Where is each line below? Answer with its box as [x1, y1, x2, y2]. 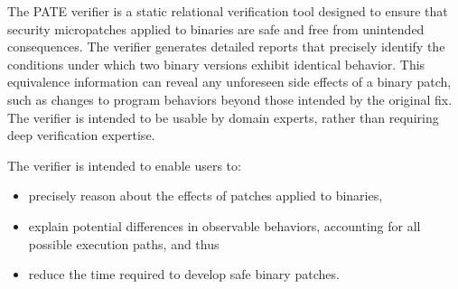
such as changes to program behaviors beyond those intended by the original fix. [7, 89, 453, 108]
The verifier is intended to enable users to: [7, 155, 241, 174]
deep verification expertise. [7, 126, 155, 144]
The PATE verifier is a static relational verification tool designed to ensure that [7, 2, 448, 20]
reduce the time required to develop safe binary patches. [28, 265, 340, 284]
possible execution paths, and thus [28, 234, 220, 253]
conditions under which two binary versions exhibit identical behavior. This [7, 54, 425, 73]
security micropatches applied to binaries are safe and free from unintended [7, 19, 425, 38]
